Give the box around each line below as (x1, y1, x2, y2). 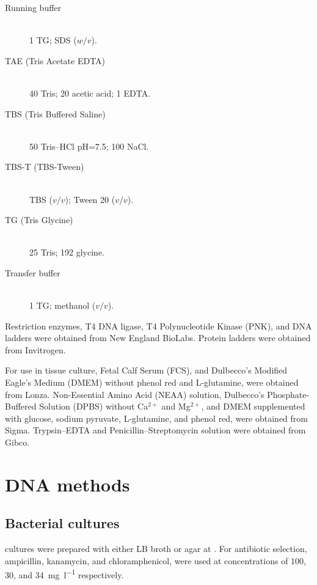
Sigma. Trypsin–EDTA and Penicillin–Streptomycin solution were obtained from (5, 424, 306, 436)
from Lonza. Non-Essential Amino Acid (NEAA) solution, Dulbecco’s (5, 388, 264, 400)
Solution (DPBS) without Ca (39, 400, 148, 413)
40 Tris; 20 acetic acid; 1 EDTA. (29, 86, 151, 99)
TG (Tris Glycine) (5, 213, 73, 226)
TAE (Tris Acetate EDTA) (5, 54, 106, 67)
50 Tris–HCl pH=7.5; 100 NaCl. (29, 139, 149, 152)
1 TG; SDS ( (29, 34, 77, 46)
